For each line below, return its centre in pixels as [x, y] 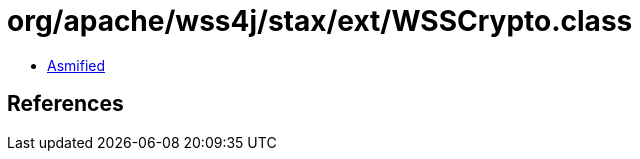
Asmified [76, 65]
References [65, 104]
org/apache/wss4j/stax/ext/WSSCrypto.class [320, 21]
